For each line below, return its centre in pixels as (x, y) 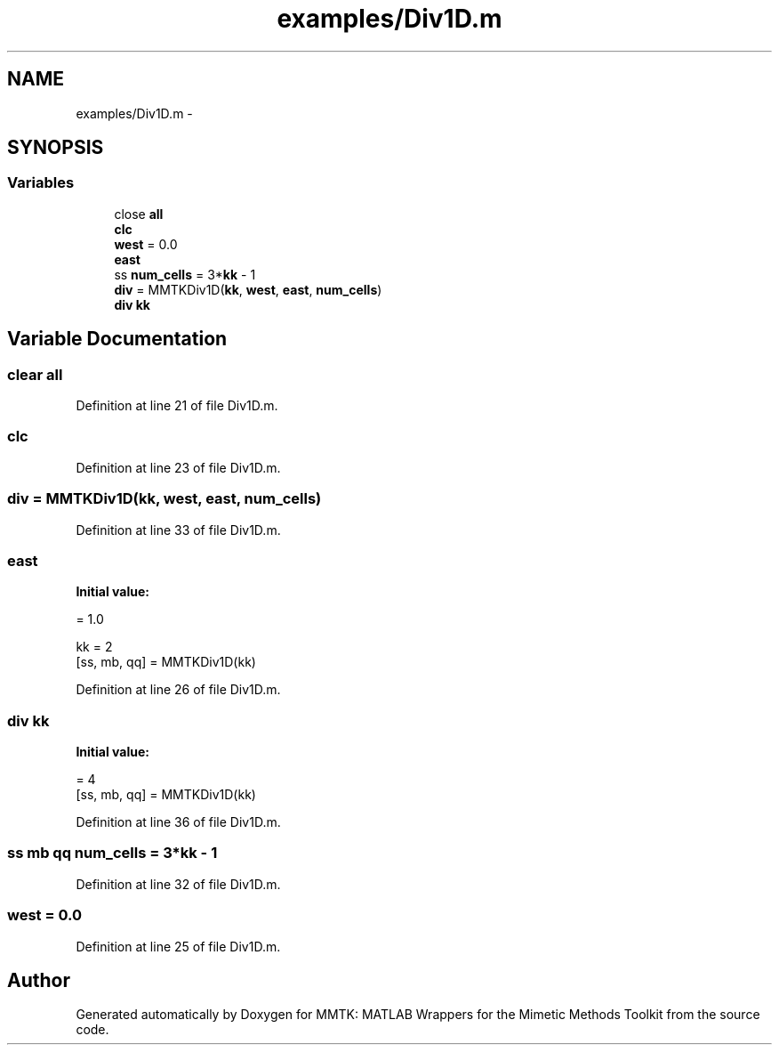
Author (39, 980)
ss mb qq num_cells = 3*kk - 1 (112, 853)
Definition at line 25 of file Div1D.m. (178, 946)
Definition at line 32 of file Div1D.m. (178, 884)
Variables (41, 183)
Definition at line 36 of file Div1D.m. (178, 822)
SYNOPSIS (56, 148)
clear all (35, 374)
